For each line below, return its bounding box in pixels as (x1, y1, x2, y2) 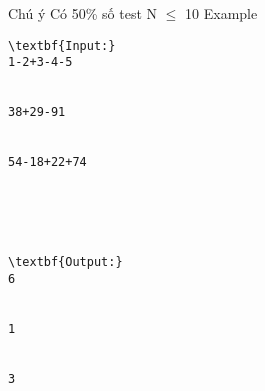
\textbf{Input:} (8, 38, 116, 53)
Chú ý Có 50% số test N (8, 3, 158, 23)
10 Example (185, 3, 258, 23)
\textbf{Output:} (8, 255, 123, 270)
